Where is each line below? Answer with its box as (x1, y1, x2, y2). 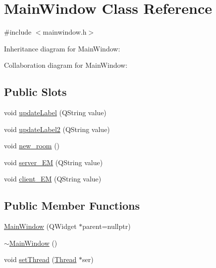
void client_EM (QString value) (4, 174, 102, 184)
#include (4, 27, 32, 37)
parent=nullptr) (82, 221, 131, 231)
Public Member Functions (4, 198, 140, 213)
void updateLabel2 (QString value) (4, 124, 110, 134)
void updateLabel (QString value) (4, 107, 107, 118)
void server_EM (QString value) (4, 157, 103, 167)
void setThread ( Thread (4, 254, 77, 265)
